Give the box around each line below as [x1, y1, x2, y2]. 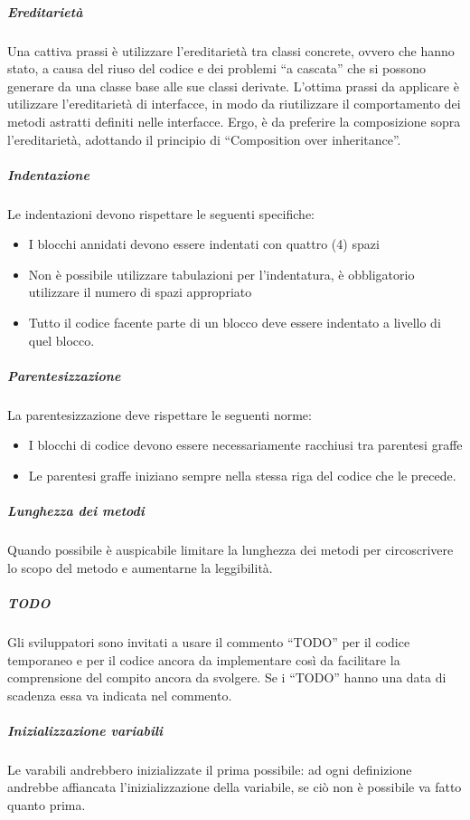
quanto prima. [7, 796, 86, 815]
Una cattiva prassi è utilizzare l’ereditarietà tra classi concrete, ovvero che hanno [7, 41, 455, 60]
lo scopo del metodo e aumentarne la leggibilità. [7, 558, 273, 577]
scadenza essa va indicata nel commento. [7, 685, 232, 704]
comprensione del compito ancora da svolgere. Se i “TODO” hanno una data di [7, 668, 446, 687]
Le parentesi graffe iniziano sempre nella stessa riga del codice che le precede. [28, 466, 456, 484]
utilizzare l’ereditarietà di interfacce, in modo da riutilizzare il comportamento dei [7, 94, 461, 113]
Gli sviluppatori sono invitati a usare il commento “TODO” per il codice [7, 632, 410, 651]
